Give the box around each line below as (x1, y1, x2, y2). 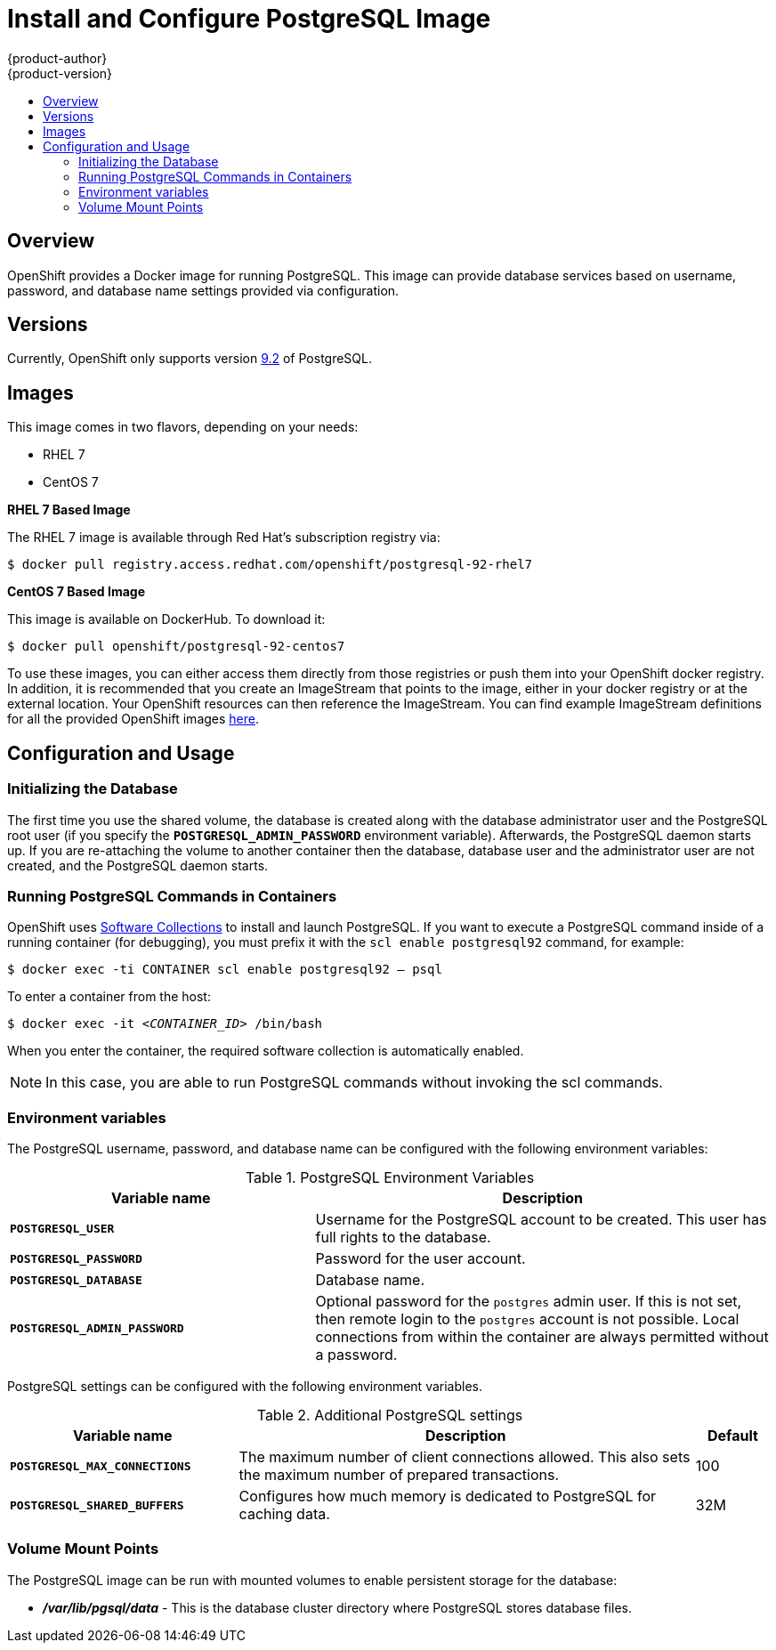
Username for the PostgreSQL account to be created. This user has (315, 1210, 767, 1228)
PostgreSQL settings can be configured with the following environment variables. (7, 1379, 483, 1394)
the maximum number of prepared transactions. (238, 1466, 559, 1484)
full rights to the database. (315, 1228, 491, 1246)
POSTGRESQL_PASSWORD (10, 1251, 142, 1266)
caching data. (238, 1505, 330, 1523)
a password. (315, 1346, 398, 1363)
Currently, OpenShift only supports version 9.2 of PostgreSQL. (7, 351, 372, 367)
